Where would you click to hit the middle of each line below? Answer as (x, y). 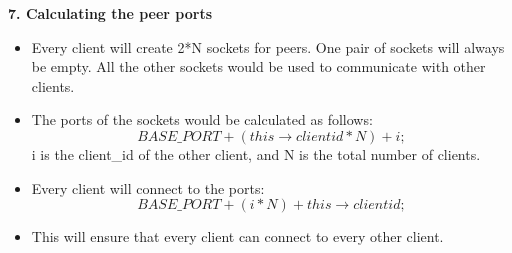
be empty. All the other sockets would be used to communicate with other (258, 66)
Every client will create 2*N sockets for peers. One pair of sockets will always (268, 46)
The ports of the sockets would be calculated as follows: (202, 119)
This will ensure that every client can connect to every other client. (237, 236)
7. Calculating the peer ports (110, 13)
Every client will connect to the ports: (148, 187)
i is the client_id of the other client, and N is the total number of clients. (256, 153)
